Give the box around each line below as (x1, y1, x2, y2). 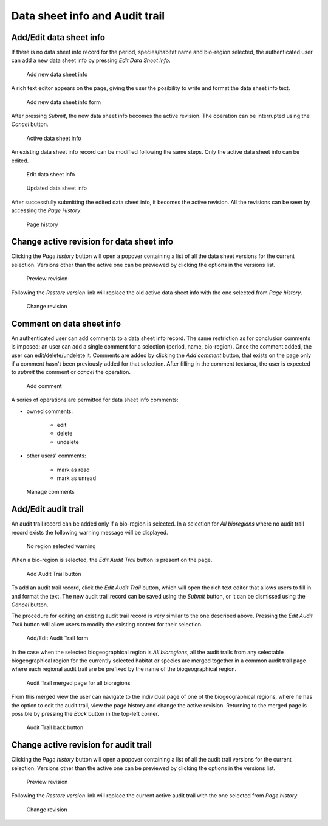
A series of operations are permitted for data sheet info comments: (11, 396, 179, 404)
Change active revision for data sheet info (11, 237, 173, 247)
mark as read (56, 466, 91, 473)
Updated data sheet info (26, 184, 87, 192)
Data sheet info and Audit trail (11, 9, 165, 23)
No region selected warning (26, 543, 97, 550)
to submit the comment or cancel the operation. (11, 369, 131, 376)
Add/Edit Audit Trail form (26, 634, 89, 642)
